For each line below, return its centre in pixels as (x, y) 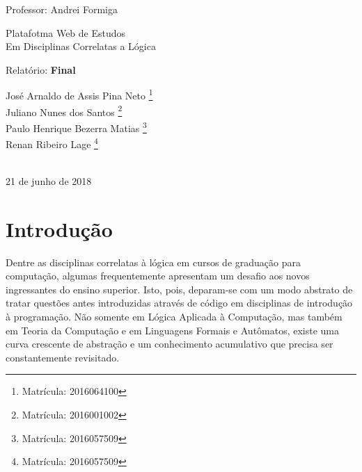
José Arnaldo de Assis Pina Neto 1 (79, 95)
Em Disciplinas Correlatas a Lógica (81, 46)
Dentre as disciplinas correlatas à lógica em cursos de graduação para (153, 262)
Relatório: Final (41, 69)
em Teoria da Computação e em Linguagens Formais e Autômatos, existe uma (173, 330)
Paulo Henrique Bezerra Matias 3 (76, 127)
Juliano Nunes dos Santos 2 (64, 111)
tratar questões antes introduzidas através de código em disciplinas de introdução (179, 303)
